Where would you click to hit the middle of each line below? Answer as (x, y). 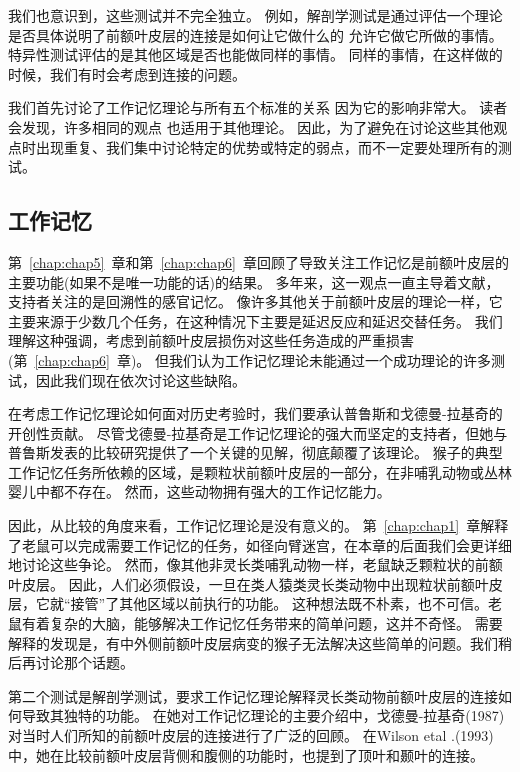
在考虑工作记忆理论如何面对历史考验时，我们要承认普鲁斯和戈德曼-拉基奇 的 (255, 413)
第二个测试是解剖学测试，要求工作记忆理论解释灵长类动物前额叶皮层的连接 (253, 695)
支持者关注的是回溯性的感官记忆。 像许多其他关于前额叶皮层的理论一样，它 (255, 301)
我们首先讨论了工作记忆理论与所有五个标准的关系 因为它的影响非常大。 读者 (258, 107)
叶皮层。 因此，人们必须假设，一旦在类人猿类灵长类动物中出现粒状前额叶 (248, 583)
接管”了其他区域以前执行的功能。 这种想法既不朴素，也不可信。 (279, 603)
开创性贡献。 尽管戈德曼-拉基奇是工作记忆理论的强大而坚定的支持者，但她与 (258, 432)
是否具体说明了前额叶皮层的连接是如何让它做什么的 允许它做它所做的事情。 (255, 34)
